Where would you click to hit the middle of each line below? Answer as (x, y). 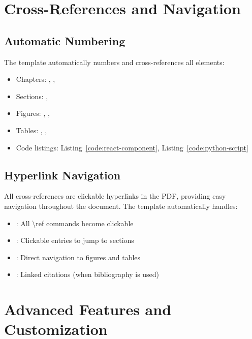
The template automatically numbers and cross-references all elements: (114, 62)
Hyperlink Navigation (62, 175)
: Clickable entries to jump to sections (75, 240)
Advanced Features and (88, 309)
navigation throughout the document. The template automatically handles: (121, 206)
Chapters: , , (36, 79)
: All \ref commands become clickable (75, 223)
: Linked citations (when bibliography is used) (88, 274)
